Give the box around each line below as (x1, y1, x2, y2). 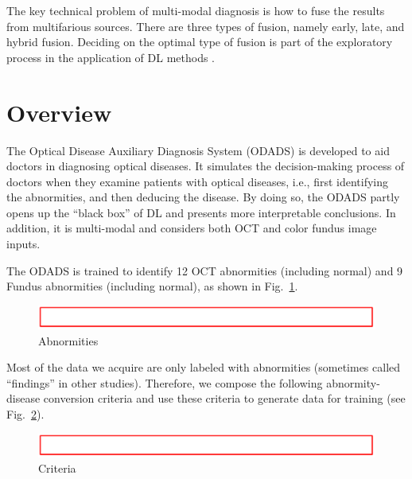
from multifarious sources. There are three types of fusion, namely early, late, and (6, 18, 405, 34)
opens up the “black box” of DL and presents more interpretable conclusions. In (6, 204, 396, 220)
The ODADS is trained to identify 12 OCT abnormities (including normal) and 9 (6, 262, 403, 278)
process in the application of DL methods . (6, 49, 216, 65)
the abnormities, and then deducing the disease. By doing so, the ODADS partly (6, 189, 400, 205)
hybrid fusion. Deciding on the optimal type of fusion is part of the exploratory (6, 33, 393, 50)
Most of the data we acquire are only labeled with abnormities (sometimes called (6, 359, 401, 376)
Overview (6, 95, 112, 128)
